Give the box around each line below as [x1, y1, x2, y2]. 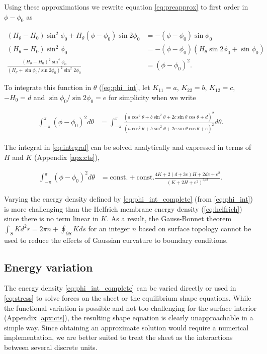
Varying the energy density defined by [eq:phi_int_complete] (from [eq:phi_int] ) [4, 193, 253, 204]
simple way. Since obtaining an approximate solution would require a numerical [4, 322, 249, 332]
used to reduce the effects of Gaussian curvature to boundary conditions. [4, 234, 228, 245]
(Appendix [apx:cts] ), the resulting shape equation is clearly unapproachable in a [4, 312, 253, 323]
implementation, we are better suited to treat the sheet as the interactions [4, 332, 233, 342]
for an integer [88, 223, 130, 233]
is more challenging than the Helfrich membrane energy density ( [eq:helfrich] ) [4, 203, 242, 214]
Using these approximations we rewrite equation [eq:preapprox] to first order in [4, 2, 248, 12]
